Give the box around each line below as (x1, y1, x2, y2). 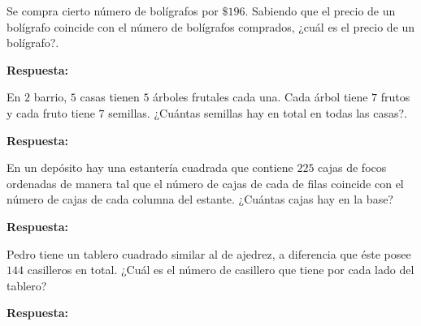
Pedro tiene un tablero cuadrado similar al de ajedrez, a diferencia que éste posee (7, 245, 411, 262)
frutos (380, 88, 410, 105)
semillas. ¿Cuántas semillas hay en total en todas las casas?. (108, 104, 408, 121)
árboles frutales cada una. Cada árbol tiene (153, 88, 368, 105)
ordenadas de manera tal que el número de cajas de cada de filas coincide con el (7, 174, 404, 191)
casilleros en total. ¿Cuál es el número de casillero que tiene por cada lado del (27, 261, 414, 278)
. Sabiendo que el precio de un (245, 2, 396, 19)
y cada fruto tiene (7, 104, 95, 121)
